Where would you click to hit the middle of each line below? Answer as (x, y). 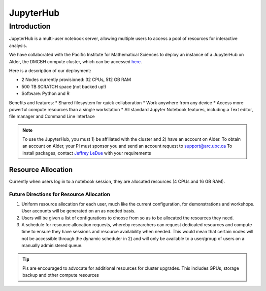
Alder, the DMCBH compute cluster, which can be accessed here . (76, 61)
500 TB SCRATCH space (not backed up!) (64, 86)
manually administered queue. (52, 246)
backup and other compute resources (61, 275)
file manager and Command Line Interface (52, 117)
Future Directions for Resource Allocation (60, 194)
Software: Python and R (46, 93)
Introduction (30, 26)
